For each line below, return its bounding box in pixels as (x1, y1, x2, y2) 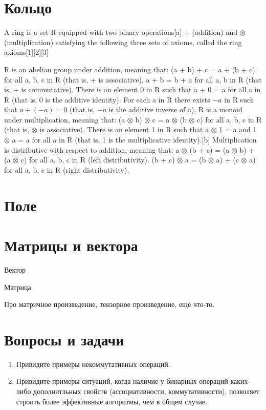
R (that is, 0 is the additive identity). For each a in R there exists (4, 94, 210, 105)
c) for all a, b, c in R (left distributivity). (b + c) (20, 154, 175, 165)
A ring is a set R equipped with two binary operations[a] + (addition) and (4, 27, 237, 37)
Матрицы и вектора (4, 235, 138, 255)
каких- (230, 376, 251, 386)
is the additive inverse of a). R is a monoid (108, 104, 242, 115)
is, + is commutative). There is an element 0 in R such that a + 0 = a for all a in (4, 84, 261, 95)
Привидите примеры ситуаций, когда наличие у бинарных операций (16, 376, 228, 386)
